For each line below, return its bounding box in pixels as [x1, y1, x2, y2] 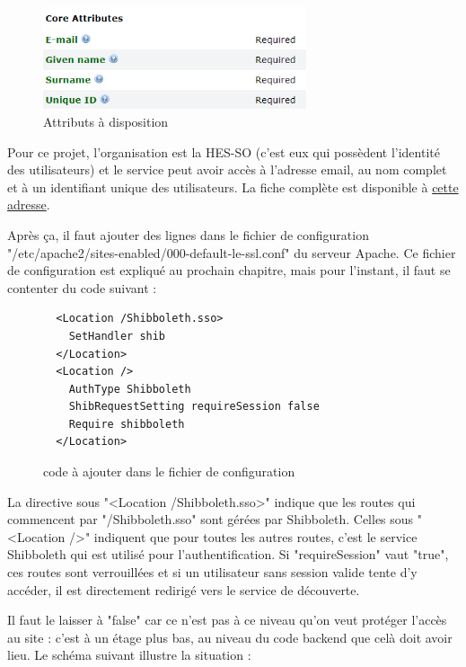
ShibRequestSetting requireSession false [68, 400, 320, 414]
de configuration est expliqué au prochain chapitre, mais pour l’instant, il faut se [7, 261, 451, 280]
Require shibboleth [68, 417, 185, 431]
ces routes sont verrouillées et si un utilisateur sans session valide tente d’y [7, 563, 418, 582]
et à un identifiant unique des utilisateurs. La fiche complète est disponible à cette [7, 177, 459, 196]
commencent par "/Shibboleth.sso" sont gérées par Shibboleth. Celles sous [7, 510, 414, 529]
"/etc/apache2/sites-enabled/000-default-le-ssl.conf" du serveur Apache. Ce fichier [7, 243, 456, 262]
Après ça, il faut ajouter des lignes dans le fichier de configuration [7, 225, 369, 244]
